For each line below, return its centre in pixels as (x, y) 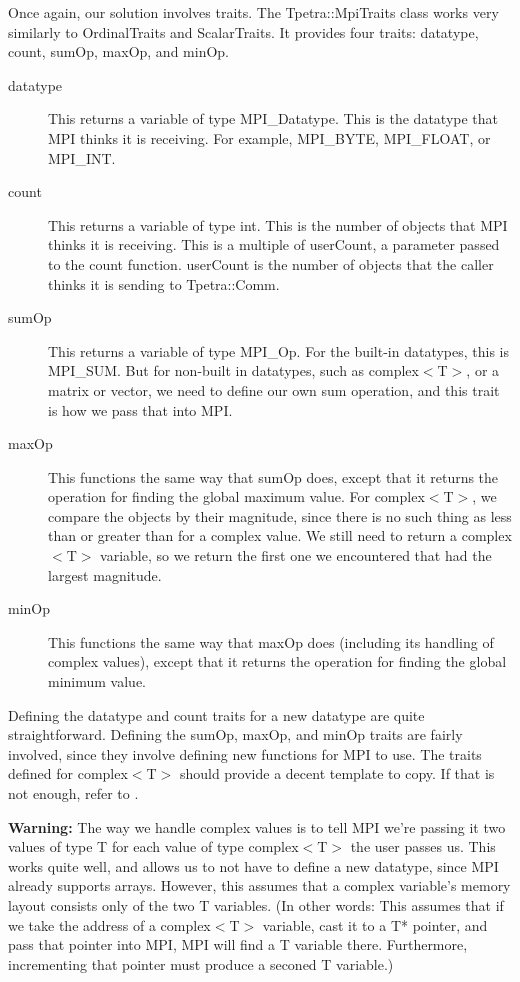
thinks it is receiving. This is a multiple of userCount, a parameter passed (274, 244)
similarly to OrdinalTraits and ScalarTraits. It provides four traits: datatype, (243, 31)
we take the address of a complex (109, 924)
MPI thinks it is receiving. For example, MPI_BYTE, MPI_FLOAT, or (269, 137)
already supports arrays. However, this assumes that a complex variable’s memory (259, 885)
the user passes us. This (423, 846)
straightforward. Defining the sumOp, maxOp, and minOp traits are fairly (235, 734)
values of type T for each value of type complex (153, 846)
